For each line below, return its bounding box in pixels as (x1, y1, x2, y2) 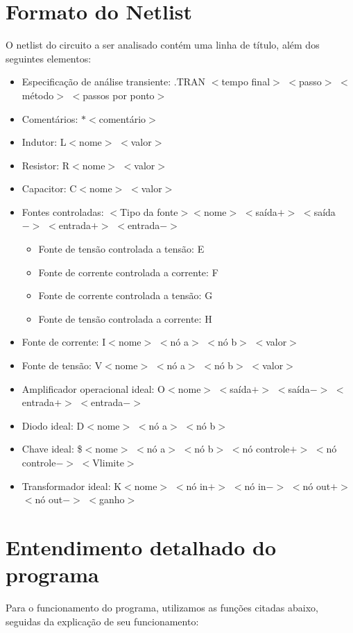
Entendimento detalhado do (6, 532, 277, 561)
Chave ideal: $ (21, 441, 83, 456)
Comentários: (21, 111, 78, 126)
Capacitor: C (21, 181, 77, 196)
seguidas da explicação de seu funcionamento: (6, 614, 199, 628)
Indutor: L (21, 135, 67, 149)
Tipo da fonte (119, 204, 178, 219)
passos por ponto (83, 87, 155, 102)
